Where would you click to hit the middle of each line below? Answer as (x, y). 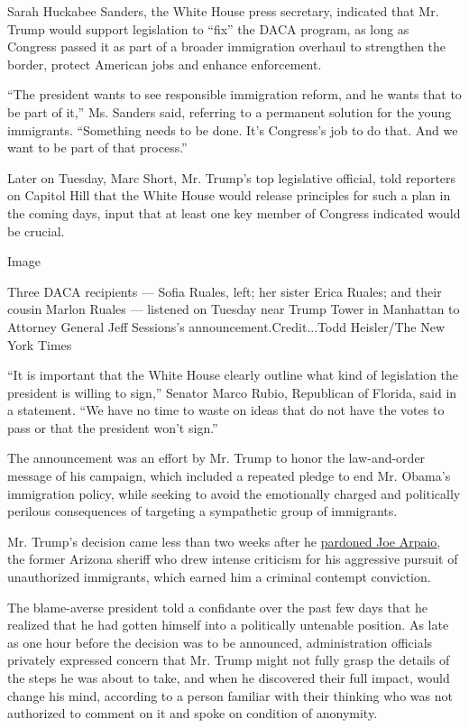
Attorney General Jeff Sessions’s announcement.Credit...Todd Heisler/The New (226, 326)
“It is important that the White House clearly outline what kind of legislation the (233, 375)
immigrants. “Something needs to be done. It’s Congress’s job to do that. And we (233, 129)
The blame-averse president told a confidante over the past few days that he (217, 607)
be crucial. (36, 230)
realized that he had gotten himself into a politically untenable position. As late (228, 625)
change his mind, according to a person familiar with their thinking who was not (230, 695)
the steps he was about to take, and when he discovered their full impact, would (229, 677)
